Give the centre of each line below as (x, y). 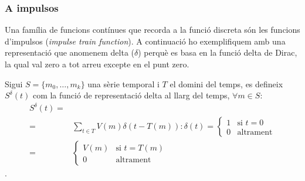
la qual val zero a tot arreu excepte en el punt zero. (97, 64)
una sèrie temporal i (123, 83)
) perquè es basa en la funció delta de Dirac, (218, 52)
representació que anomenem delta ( (70, 52)
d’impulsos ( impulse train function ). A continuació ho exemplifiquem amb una (145, 41)
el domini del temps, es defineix (226, 83)
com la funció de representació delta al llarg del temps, (131, 95)
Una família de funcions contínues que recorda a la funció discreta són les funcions (152, 30)
